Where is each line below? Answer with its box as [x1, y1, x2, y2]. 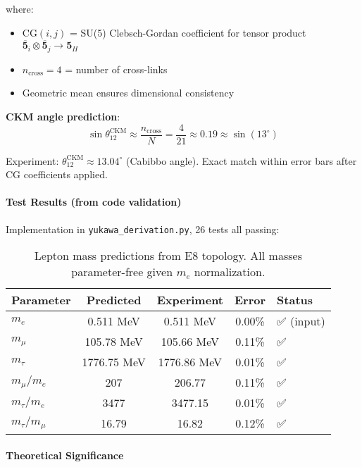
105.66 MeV [161, 333, 219, 350]
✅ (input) [277, 313, 325, 330]
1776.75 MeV [82, 354, 146, 371]
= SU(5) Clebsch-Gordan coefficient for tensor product [69, 25, 306, 39]
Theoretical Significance [6, 447, 124, 462]
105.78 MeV [85, 333, 143, 350]
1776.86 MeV [158, 354, 222, 371]
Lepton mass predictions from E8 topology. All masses [34, 247, 302, 264]
